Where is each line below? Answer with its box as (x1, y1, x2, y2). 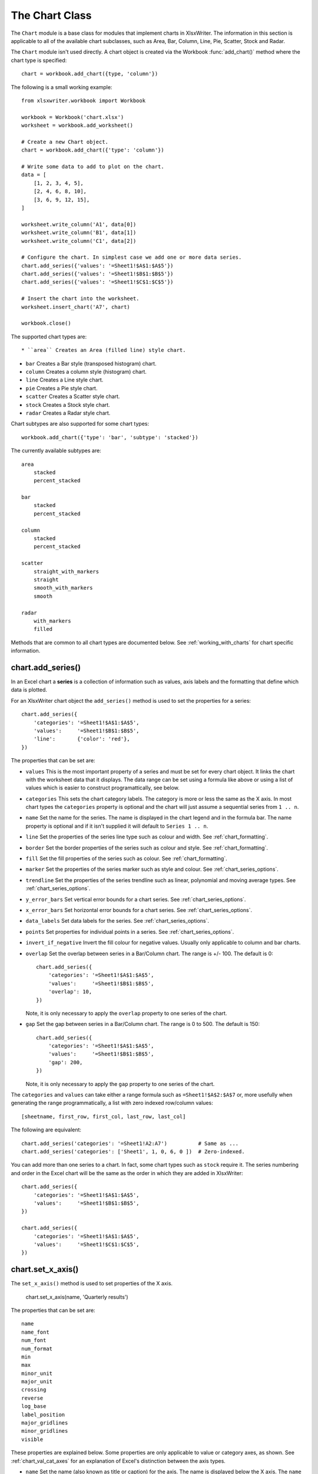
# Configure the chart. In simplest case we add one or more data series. (21, 254, 242, 261)
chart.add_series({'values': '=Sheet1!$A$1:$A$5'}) (21, 262, 174, 269)
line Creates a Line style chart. (25, 376, 104, 383)
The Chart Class (11, 9, 92, 22)
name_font (21, 1328, 49, 1335)
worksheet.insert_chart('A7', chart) (21, 304, 131, 310)
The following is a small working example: (11, 83, 112, 91)
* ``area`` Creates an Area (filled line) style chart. (21, 347, 186, 354)
